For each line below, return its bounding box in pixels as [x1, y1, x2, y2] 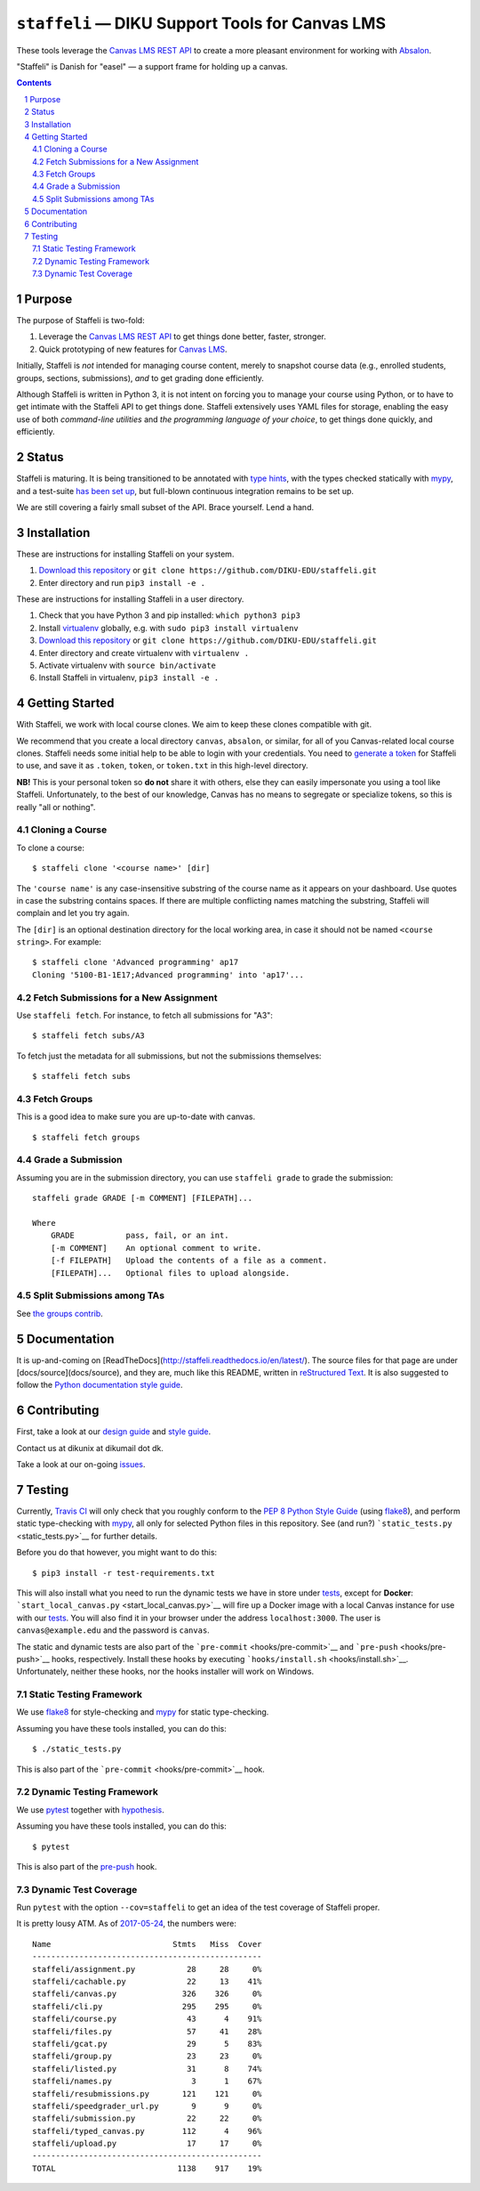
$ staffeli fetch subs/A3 [32, 1031, 146, 1041]
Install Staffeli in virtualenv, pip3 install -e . [38, 672, 220, 683]
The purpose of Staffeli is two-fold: [16, 315, 146, 326]
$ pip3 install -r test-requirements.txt [32, 1568, 215, 1578]
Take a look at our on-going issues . [16, 1459, 146, 1470]
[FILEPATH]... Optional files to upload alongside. [50, 1268, 291, 1278]
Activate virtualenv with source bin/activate [38, 660, 217, 670]
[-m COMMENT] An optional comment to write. [50, 1243, 262, 1253]
